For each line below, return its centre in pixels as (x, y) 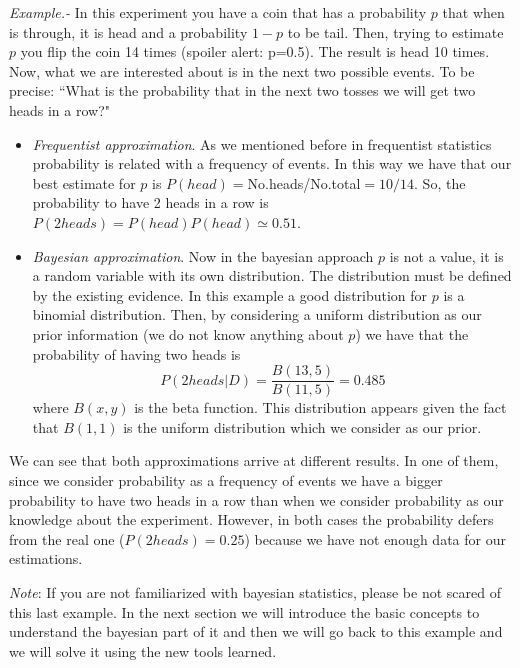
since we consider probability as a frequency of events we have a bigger (226, 479)
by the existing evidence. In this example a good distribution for (230, 294)
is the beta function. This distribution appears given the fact (320, 407)
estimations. (46, 558)
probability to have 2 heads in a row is (150, 202)
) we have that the (412, 333)
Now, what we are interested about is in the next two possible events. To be (242, 70)
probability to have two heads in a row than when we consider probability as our (256, 499)
